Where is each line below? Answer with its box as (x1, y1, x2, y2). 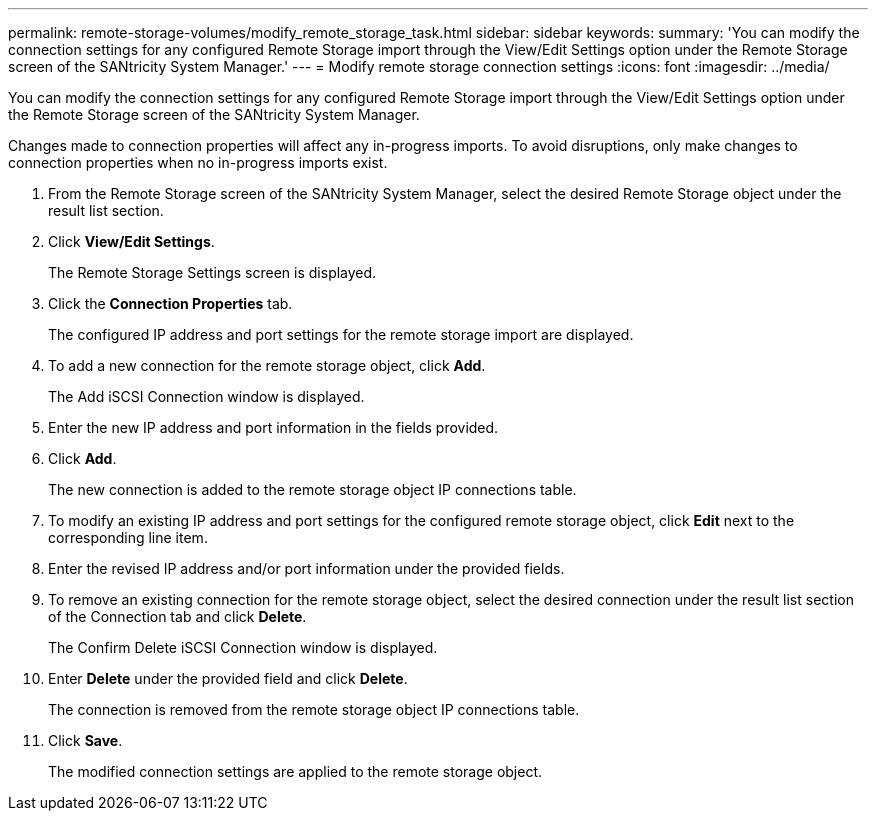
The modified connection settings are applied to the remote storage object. (48, 763, 543, 780)
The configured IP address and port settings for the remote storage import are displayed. (48, 326, 634, 343)
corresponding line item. (48, 529, 208, 546)
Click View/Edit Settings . (48, 233, 215, 250)
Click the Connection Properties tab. (48, 295, 293, 312)
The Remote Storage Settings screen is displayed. (48, 264, 377, 281)
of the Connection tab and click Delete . (48, 608, 307, 625)
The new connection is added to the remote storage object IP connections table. (48, 481, 577, 498)
